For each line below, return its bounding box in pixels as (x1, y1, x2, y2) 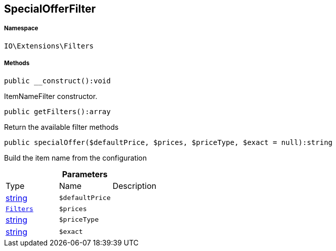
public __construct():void (4, 76, 111, 85)
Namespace (4, 25, 38, 32)
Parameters (62, 169, 108, 179)
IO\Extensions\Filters (4, 41, 94, 50)
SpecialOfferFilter (4, 3, 96, 15)
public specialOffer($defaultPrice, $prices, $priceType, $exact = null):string (4, 138, 333, 146)
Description (112, 180, 156, 191)
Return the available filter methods (4, 122, 119, 131)
